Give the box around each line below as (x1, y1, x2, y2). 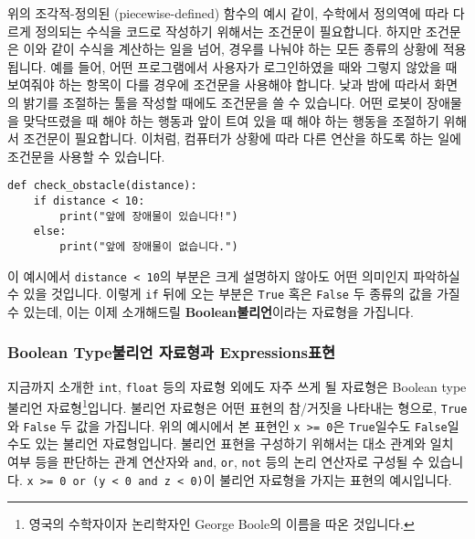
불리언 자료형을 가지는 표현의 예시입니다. (219, 470, 452, 489)
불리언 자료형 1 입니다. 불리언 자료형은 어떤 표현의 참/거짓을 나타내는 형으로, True (7, 396, 468, 417)
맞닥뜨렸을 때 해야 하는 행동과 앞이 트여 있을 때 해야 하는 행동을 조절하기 (23, 111, 439, 130)
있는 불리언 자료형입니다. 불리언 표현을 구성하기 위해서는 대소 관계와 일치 (35, 434, 454, 453)
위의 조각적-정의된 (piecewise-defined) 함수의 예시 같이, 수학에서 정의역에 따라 (7, 4, 449, 22)
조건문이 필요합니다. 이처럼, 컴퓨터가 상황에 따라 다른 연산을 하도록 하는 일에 (23, 129, 461, 148)
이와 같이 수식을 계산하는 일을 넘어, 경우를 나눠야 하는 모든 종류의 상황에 (23, 39, 438, 58)
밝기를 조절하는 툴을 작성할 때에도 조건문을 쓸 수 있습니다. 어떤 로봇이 (23, 92, 423, 111)
